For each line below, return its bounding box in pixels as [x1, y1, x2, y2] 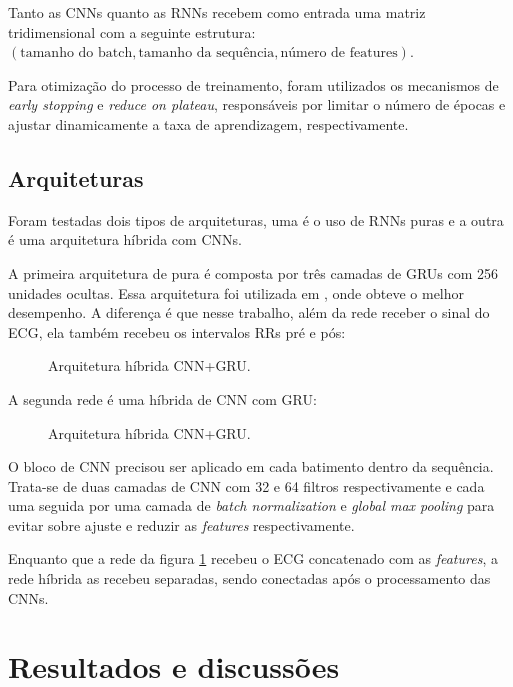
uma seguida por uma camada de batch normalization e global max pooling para [8, 495, 495, 516]
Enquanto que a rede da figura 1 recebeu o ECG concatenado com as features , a [8, 548, 498, 569]
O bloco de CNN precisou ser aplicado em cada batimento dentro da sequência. [8, 456, 494, 477]
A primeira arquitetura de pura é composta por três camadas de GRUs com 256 [8, 262, 499, 283]
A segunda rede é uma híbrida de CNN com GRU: [8, 388, 317, 409]
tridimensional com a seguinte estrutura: [8, 21, 256, 42]
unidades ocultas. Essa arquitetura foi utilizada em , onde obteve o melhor [8, 282, 465, 303]
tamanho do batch [20, 46, 133, 61]
